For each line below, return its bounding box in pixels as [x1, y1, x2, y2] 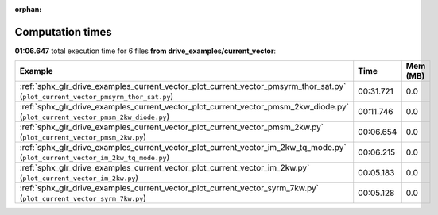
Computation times [14, 25, 112, 39]
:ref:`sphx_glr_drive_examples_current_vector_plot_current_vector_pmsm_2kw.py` [19, 121, 324, 132]
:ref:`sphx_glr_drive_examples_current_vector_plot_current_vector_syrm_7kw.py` [19, 182, 320, 194]
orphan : [14, 5, 42, 13]
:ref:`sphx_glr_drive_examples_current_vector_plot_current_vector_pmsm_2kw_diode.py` [19, 102, 350, 113]
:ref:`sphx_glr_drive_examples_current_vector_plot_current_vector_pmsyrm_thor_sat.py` [19, 81, 347, 92]
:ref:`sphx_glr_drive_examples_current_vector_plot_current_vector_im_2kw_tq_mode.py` [19, 142, 347, 153]
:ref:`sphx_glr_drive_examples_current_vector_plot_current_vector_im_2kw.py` [19, 163, 310, 174]
